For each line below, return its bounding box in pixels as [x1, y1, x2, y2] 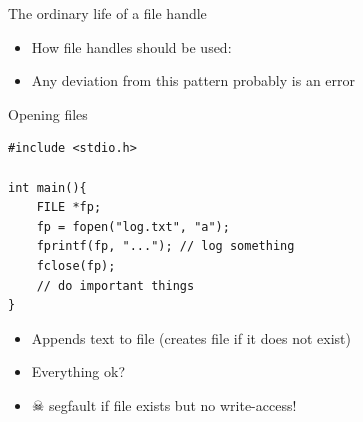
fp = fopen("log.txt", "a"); [36, 219, 230, 234]
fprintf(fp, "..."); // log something [36, 239, 295, 254]
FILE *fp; [36, 200, 102, 215]
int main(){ [8, 180, 87, 195]
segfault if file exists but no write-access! [49, 394, 297, 415]
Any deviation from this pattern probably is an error [31, 70, 356, 91]
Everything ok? [31, 361, 125, 382]
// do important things [36, 278, 195, 293]
